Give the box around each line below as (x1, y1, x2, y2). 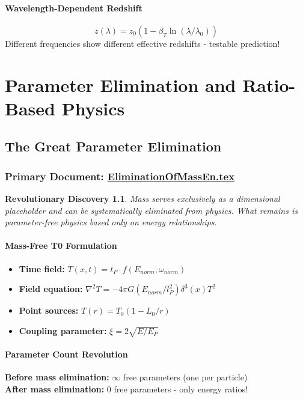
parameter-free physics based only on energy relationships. (5, 216, 217, 228)
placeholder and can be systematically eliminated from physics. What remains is (5, 204, 298, 216)
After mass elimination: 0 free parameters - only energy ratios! (5, 382, 248, 395)
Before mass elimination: (5, 371, 109, 383)
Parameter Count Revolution (5, 348, 128, 361)
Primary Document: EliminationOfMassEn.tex (5, 168, 235, 183)
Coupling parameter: (19, 324, 107, 337)
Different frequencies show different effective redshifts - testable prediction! (5, 37, 280, 49)
